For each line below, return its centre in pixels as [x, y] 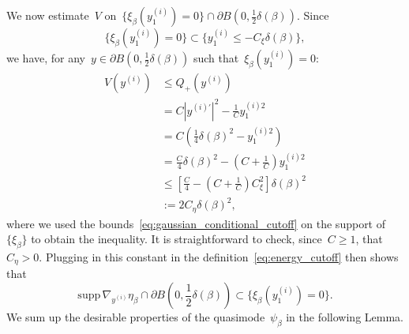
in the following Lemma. [345, 317]
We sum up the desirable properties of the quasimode [136, 317]
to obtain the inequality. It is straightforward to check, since [176, 239]
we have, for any [46, 58]
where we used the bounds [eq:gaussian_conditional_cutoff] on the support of [196, 223]
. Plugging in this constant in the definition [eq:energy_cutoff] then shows [219, 256]
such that [216, 58]
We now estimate [48, 15]
